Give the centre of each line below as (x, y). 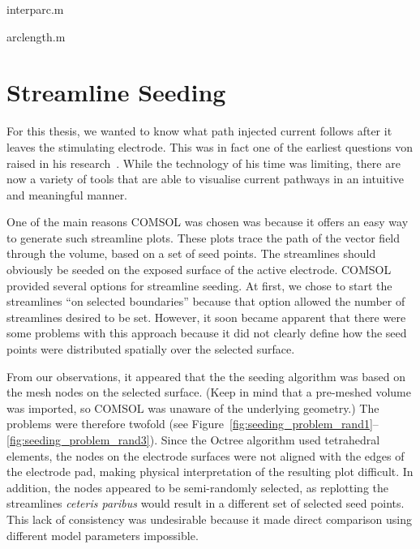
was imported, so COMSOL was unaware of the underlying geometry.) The (193, 407)
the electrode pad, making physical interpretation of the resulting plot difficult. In (210, 472)
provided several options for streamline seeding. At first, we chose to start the (199, 285)
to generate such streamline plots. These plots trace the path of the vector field (204, 237)
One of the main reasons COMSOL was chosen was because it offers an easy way (208, 222)
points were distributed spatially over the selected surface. (151, 349)
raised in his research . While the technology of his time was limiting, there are (204, 163)
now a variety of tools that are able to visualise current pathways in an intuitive (206, 179)
